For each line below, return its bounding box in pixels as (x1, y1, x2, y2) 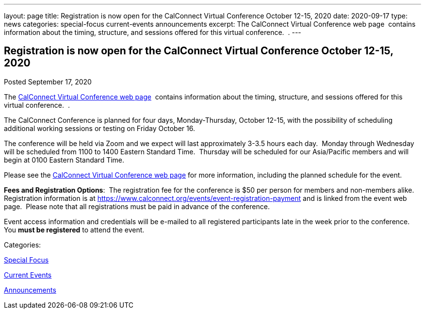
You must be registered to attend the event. (4, 225, 145, 234)
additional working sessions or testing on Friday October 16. (4, 124, 195, 132)
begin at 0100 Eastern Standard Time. (4, 155, 125, 164)
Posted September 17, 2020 (4, 77, 92, 86)
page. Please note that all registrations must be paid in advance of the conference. (4, 202, 270, 211)
